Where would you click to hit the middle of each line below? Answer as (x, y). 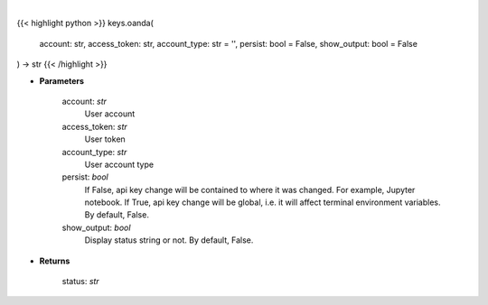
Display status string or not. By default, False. (169, 240)
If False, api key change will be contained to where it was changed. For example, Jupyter (250, 189)
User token (105, 139)
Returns (55, 261)
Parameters (62, 80)
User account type (119, 164)
